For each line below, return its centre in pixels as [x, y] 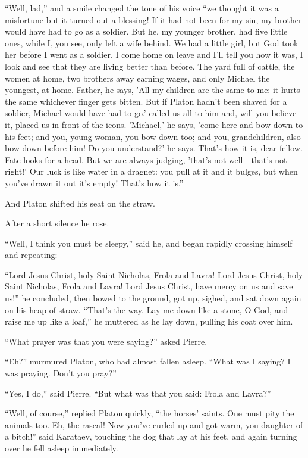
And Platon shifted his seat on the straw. [80, 203]
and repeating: [31, 255]
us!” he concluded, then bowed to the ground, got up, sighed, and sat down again [153, 298]
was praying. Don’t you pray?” [61, 373]
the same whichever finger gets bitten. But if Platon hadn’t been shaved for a [146, 101]
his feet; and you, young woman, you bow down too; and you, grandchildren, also [153, 136]
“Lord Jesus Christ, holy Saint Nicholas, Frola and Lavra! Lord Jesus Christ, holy [154, 274]
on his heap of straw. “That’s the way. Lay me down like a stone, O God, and [147, 309]
